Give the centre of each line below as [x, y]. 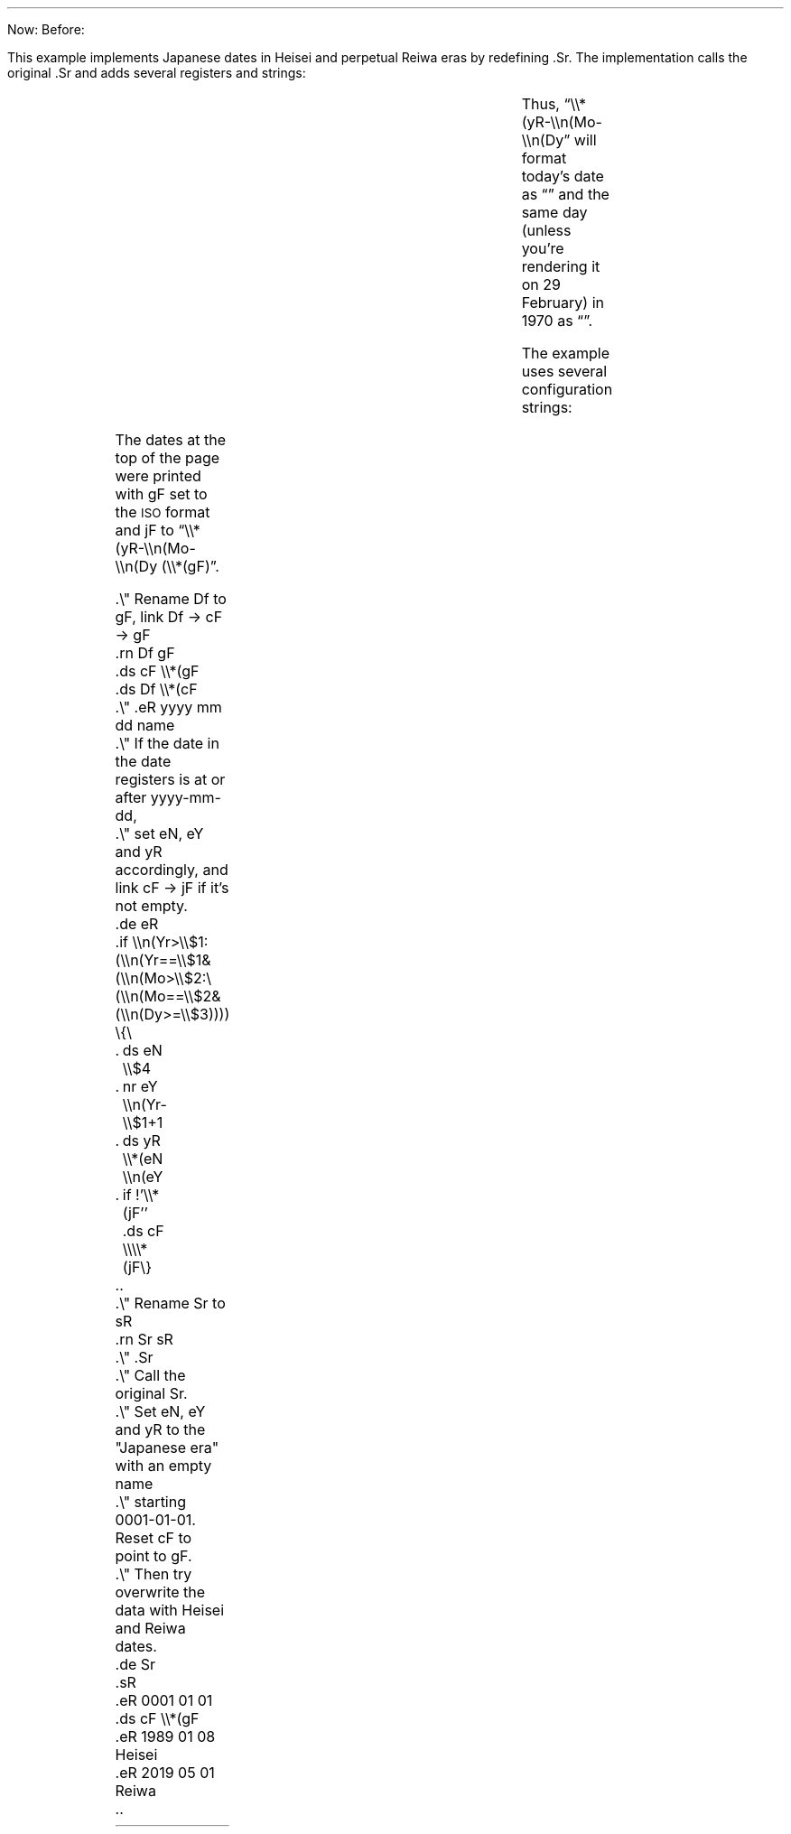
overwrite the [160, 1592]
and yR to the [160, 1429]
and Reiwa [150, 1628]
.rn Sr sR [144, 1339]
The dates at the [171, 440]
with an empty [163, 1466]
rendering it [561, 266]
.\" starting [150, 1502]
